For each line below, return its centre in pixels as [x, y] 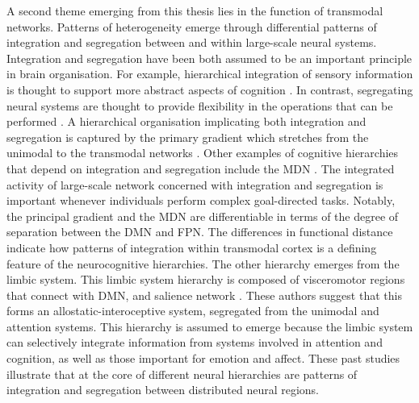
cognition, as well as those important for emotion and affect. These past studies [203, 358]
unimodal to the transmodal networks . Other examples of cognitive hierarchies [203, 153]
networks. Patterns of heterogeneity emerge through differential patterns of [192, 26]
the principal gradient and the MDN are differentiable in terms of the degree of [203, 216]
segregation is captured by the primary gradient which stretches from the [188, 137]
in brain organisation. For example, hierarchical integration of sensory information [210, 74]
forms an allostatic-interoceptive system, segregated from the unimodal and [193, 311]
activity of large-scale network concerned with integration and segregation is [195, 184]
